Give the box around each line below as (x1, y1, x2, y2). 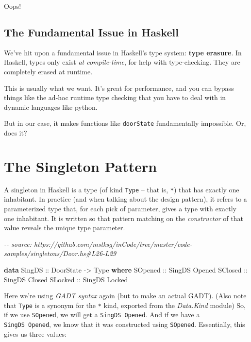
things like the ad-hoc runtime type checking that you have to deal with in (4, 92, 226, 103)
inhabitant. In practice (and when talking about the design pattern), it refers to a (4, 194, 247, 204)
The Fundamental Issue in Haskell (4, 24, 179, 39)
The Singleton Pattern (4, 156, 157, 176)
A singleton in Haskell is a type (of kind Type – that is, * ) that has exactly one (4, 184, 239, 194)
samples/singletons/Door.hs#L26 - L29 (4, 248, 117, 258)
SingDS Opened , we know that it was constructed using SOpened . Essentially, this (4, 319, 245, 329)
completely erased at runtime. (4, 66, 93, 76)
